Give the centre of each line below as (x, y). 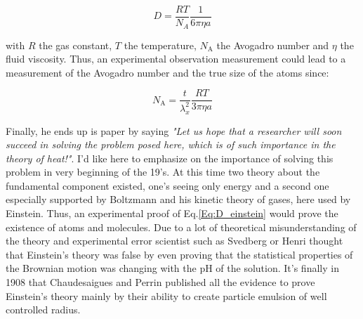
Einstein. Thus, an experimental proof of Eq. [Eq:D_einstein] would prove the (172, 213)
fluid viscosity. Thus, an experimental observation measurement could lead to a (176, 59)
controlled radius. (43, 310)
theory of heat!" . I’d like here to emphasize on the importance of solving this (170, 158)
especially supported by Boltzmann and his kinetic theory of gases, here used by (178, 199)
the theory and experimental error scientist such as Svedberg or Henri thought (174, 241)
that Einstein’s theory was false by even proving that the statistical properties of (179, 254)
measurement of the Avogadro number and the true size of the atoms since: (167, 72)
